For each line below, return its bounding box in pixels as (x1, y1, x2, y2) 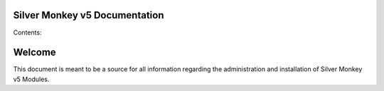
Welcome (13, 47, 56, 59)
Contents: (13, 28, 42, 37)
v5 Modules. (13, 75, 50, 83)
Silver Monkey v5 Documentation (13, 9, 164, 21)
